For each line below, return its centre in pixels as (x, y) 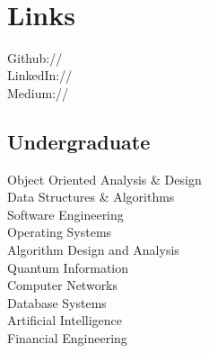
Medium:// (38, 92)
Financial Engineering (67, 338)
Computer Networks (63, 285)
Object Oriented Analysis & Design (104, 179)
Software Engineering (65, 214)
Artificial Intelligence (65, 320)
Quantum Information (68, 267)
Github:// (35, 57)
